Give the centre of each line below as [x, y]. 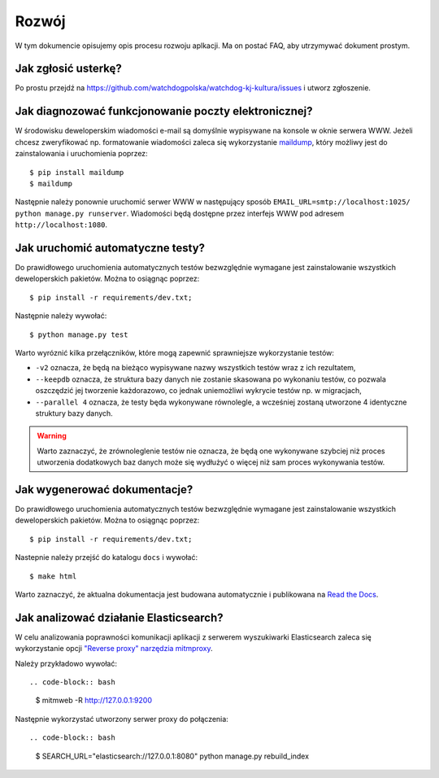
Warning [52, 436]
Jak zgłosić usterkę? [68, 69]
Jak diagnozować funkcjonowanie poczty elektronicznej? [164, 111]
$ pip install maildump [77, 172]
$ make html [53, 576]
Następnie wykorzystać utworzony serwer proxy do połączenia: [122, 719]
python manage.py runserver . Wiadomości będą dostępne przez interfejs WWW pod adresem [180, 213]
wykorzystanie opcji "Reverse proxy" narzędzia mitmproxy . [114, 649]
